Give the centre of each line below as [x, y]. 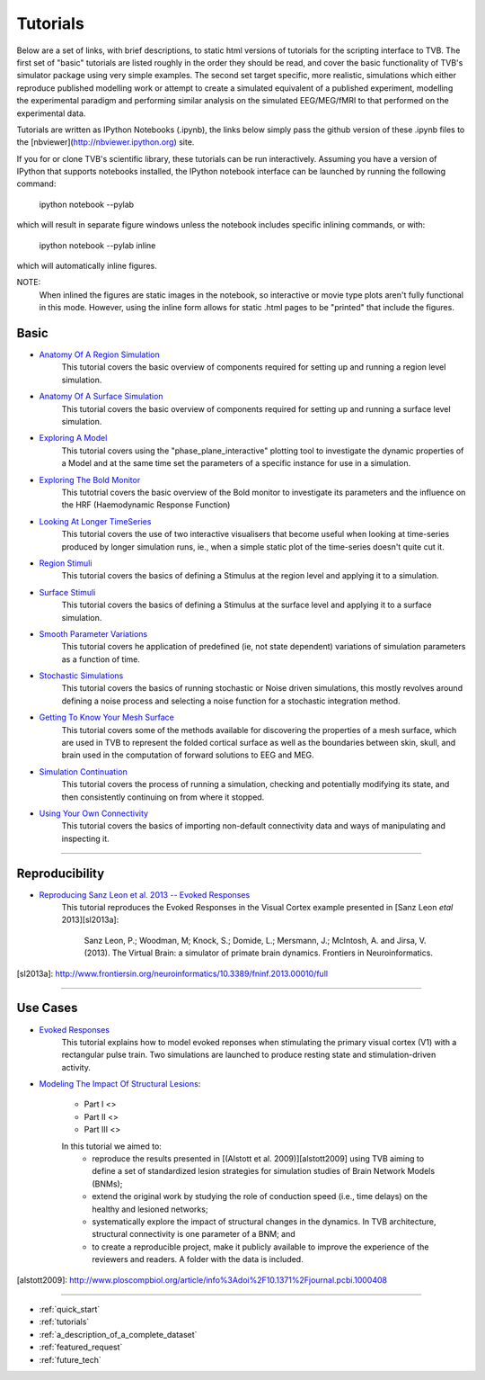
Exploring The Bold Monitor [90, 479]
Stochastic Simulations [81, 676]
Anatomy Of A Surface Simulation [101, 397]
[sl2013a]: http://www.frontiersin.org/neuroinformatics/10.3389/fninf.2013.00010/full [172, 973]
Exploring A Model [73, 438]
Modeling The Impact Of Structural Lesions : [120, 1084]
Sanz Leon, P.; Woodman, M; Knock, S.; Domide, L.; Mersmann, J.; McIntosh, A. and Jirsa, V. [255, 940]
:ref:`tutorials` [64, 1322]
